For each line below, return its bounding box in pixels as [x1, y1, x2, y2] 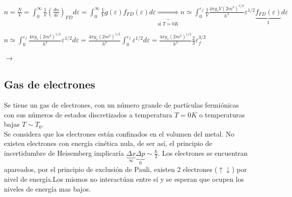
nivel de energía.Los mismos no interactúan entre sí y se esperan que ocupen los [4, 174, 244, 184]
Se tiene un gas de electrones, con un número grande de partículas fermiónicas [4, 100, 239, 110]
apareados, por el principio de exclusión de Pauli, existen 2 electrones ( [4, 164, 217, 174]
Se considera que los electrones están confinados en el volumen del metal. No [4, 128, 235, 139]
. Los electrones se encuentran [158, 148, 248, 158]
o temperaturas [199, 109, 245, 119]
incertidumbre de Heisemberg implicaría [4, 148, 124, 158]
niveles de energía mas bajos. [4, 183, 91, 194]
